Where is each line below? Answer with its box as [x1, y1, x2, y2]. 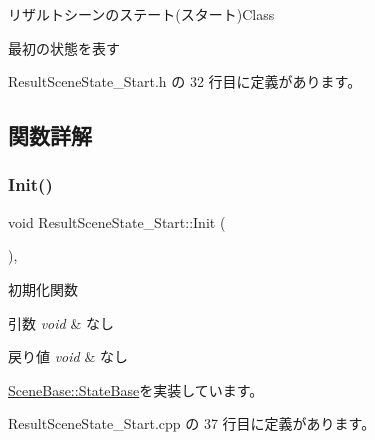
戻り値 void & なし [8, 346, 128, 367]
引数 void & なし [8, 312, 114, 333]
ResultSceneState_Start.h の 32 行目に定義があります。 [8, 71, 362, 92]
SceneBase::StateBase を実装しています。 [8, 379, 264, 400]
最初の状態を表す [8, 37, 120, 58]
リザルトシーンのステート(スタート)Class [8, 4, 275, 24]
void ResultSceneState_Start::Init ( [8, 211, 226, 232]
